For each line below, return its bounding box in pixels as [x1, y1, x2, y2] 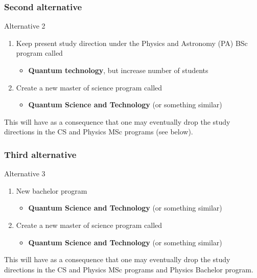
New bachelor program [16, 185, 87, 196]
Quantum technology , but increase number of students [28, 65, 208, 75]
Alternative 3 [4, 168, 45, 179]
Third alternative [4, 148, 77, 160]
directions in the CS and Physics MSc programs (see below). [4, 126, 193, 137]
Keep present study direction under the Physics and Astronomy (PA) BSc [16, 37, 248, 48]
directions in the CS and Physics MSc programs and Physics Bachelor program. [4, 264, 253, 274]
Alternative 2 [4, 20, 45, 31]
